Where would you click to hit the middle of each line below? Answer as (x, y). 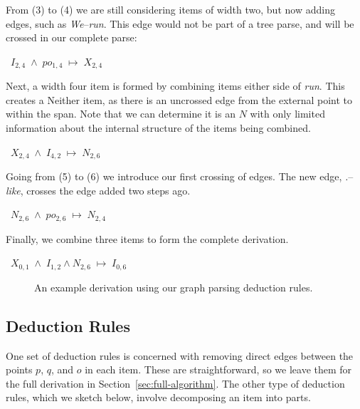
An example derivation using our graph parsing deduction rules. (174, 287)
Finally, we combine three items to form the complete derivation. (147, 238)
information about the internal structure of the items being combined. (158, 128)
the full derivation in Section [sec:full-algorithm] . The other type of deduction (175, 383)
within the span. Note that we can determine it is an (121, 114)
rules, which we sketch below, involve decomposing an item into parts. (158, 397)
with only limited (287, 114)
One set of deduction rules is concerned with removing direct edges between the (180, 355)
